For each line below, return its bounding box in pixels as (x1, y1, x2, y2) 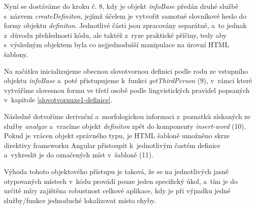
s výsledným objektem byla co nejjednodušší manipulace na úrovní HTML (4, 39, 229, 50)
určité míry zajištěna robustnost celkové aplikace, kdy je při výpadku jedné (4, 185, 231, 196)
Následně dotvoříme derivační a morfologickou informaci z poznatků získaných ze (4, 111, 251, 121)
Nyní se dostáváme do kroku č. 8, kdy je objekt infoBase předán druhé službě (4, 1, 238, 11)
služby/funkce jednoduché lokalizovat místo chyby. (4, 195, 156, 205)
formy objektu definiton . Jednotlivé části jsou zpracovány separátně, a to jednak (4, 20, 247, 30)
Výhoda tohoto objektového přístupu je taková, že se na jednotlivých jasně (4, 166, 229, 176)
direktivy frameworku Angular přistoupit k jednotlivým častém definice (4, 140, 221, 150)
